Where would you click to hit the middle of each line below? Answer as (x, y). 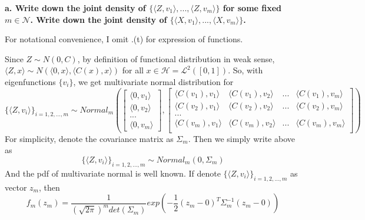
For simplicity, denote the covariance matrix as (89, 138)
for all (133, 70)
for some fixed (252, 8)
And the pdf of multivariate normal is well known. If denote (113, 173)
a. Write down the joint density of (75, 8)
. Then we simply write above (241, 138)
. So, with (245, 70)
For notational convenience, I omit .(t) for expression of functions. (124, 39)
